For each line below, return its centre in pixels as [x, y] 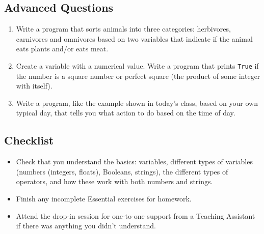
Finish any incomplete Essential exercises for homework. [104, 198]
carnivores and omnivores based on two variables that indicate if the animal [134, 38]
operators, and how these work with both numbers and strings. [114, 181]
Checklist [29, 140]
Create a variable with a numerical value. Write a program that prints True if [137, 65]
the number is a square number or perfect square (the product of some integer [138, 76]
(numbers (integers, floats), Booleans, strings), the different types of [122, 171]
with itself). [34, 86]
